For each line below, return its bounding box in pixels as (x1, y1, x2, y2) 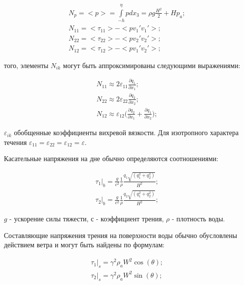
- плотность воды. (172, 214, 225, 224)
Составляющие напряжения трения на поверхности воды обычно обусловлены (4, 230, 237, 240)
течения (4, 137, 27, 147)
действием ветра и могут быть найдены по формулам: (4, 239, 165, 250)
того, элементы (4, 60, 48, 70)
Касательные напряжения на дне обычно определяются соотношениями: (4, 153, 219, 164)
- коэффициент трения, (96, 214, 164, 224)
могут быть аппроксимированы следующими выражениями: (63, 60, 241, 70)
